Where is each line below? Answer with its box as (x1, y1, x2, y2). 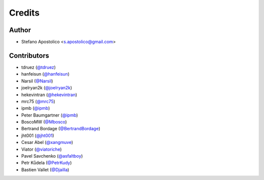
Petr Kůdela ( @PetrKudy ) (21, 160, 72, 166)
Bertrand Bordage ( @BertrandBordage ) (21, 126, 100, 132)
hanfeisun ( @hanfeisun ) (21, 71, 70, 77)
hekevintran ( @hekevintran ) (21, 92, 78, 98)
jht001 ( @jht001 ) (21, 132, 54, 139)
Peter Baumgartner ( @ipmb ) (21, 112, 78, 118)
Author (9, 26, 31, 34)
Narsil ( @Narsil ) (21, 78, 53, 84)
